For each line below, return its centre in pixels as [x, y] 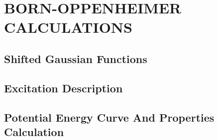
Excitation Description [63, 88]
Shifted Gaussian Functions [76, 58]
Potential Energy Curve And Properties [109, 117]
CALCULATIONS [68, 27]
